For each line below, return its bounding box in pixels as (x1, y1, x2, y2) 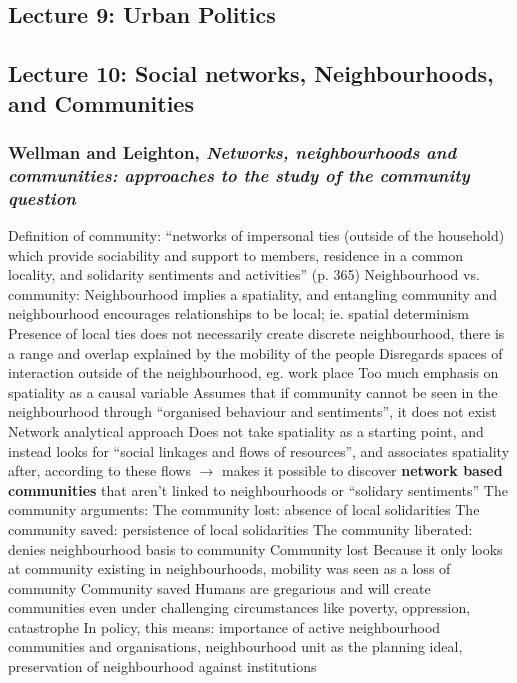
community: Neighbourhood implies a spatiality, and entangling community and (8, 283, 498, 304)
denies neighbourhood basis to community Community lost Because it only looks (8, 538, 503, 559)
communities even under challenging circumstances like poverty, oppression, (8, 597, 471, 618)
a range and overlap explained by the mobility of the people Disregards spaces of (8, 342, 503, 363)
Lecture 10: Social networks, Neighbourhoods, (8, 58, 494, 89)
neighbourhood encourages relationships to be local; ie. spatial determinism (8, 303, 470, 324)
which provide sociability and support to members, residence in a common (8, 244, 464, 265)
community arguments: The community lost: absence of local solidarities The (8, 499, 480, 520)
